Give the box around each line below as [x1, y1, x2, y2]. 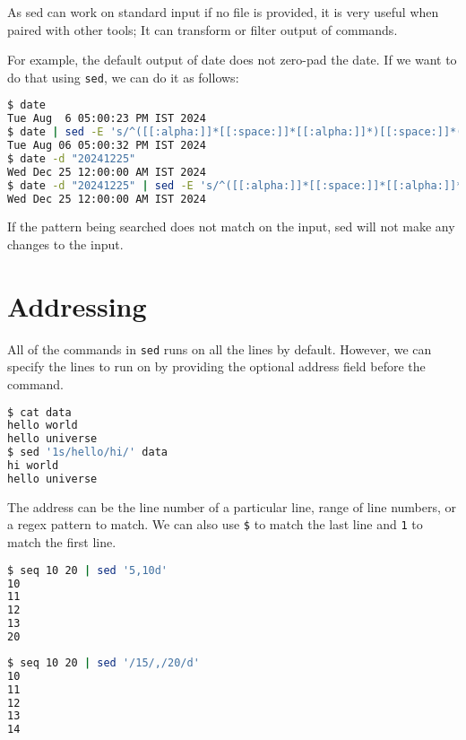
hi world [7, 459, 59, 473]
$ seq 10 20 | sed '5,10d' [7, 563, 168, 577]
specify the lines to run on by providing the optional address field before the [7, 357, 426, 376]
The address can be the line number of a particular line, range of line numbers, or [7, 497, 457, 516]
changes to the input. [7, 235, 124, 254]
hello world [7, 419, 78, 432]
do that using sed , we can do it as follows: [7, 67, 239, 86]
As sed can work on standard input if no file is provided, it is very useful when [7, 3, 439, 21]
